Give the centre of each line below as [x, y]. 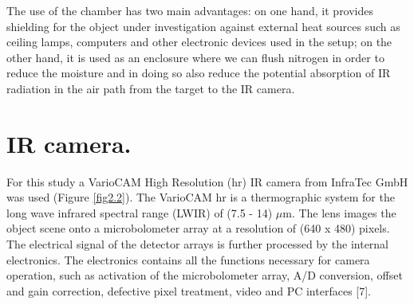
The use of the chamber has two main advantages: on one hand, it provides [190, 10]
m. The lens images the [339, 212]
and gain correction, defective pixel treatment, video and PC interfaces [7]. [189, 290]
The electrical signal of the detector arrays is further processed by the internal [198, 244]
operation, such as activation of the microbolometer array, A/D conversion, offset [205, 275]
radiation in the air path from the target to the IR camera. [151, 88]
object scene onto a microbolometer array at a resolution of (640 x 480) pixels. [198, 228]
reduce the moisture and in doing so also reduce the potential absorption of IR [199, 73]
